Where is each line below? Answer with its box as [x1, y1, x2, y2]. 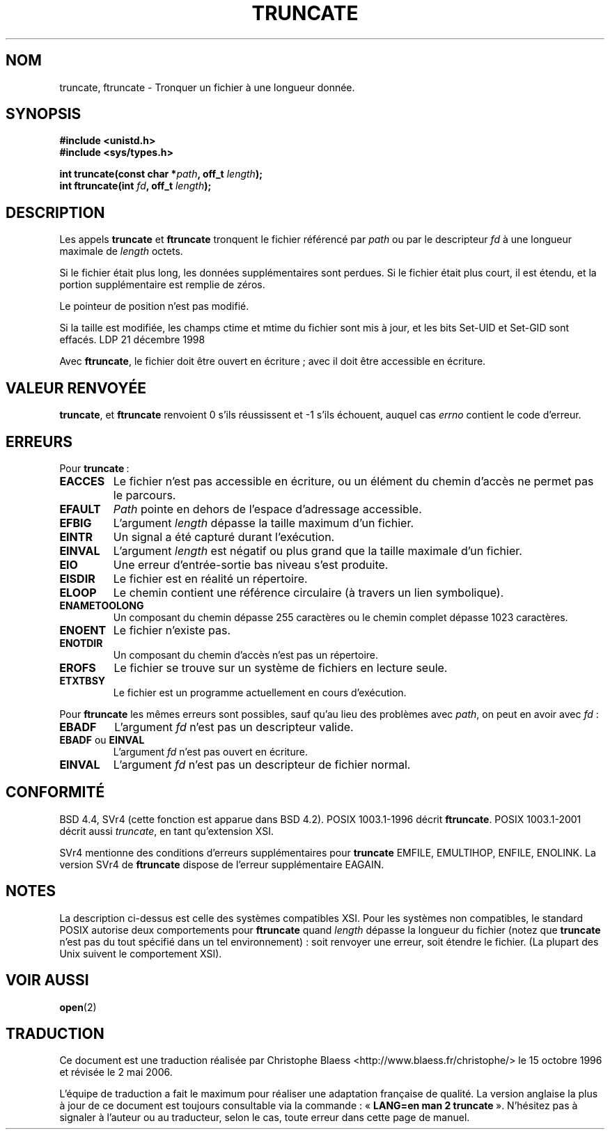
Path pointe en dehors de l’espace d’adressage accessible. [113, 501, 422, 516]
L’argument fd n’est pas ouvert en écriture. [113, 745, 308, 758]
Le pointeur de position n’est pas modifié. [59, 300, 249, 313]
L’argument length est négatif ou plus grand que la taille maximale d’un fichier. [113, 543, 522, 558]
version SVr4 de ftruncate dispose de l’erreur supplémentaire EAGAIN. [59, 858, 384, 870]
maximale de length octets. [59, 245, 183, 258]
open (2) [59, 1001, 97, 1013]
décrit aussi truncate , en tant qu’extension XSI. [59, 824, 274, 837]
